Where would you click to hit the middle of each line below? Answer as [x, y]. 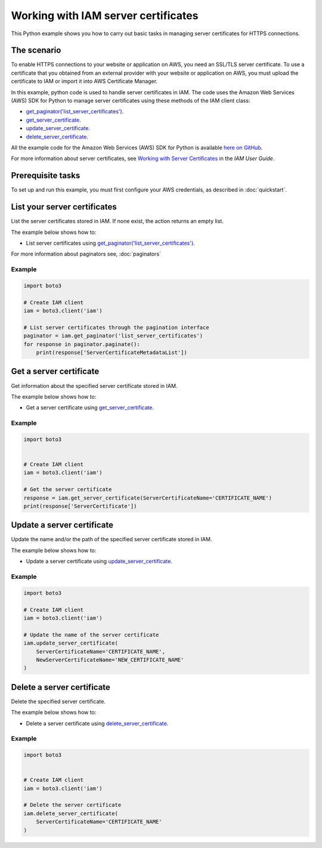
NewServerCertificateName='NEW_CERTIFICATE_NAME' [110, 660]
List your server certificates [64, 207]
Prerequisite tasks [46, 176]
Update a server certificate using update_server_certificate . [99, 562]
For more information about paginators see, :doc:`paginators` [86, 254]
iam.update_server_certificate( [71, 643]
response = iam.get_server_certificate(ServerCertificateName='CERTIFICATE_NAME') [148, 498]
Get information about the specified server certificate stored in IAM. [94, 386]
